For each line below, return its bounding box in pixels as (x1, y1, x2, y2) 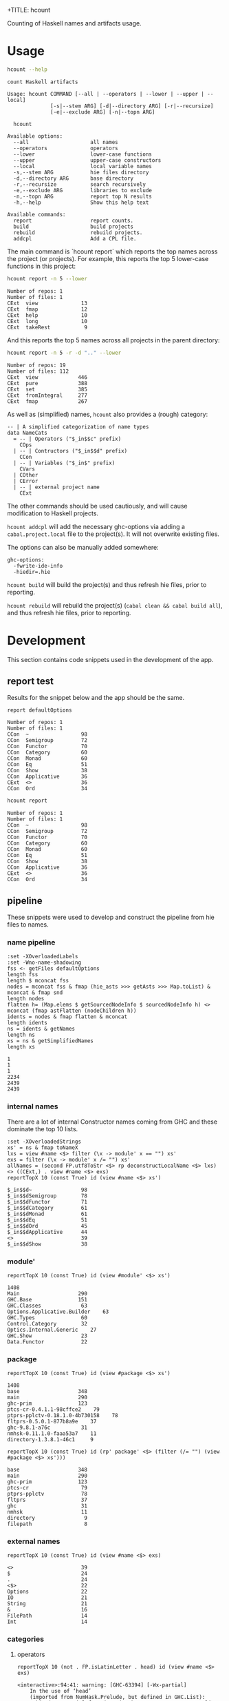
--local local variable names (13, 163, 153, 169)
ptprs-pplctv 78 (7, 1491, 88, 1498)
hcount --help (7, 65, 48, 73)
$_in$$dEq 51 (7, 1216, 88, 1224)
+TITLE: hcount (7, 6, 51, 14)
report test (7, 675, 54, 687)
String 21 (7, 1600, 88, 1607)
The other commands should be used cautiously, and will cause (7, 502, 188, 510)
